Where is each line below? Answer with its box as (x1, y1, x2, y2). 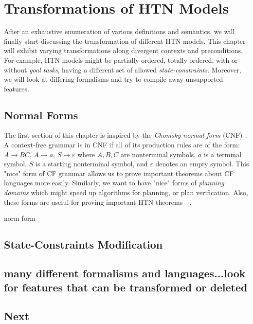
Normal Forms (4, 107, 78, 122)
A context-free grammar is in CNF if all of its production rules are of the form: (4, 140, 240, 150)
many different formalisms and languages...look (4, 266, 246, 280)
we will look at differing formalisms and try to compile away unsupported (4, 74, 223, 84)
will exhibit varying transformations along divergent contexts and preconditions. (4, 45, 243, 55)
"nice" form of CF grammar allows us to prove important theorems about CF (4, 168, 234, 178)
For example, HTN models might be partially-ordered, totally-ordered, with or (4, 54, 238, 65)
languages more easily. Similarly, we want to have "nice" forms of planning (4, 178, 224, 188)
